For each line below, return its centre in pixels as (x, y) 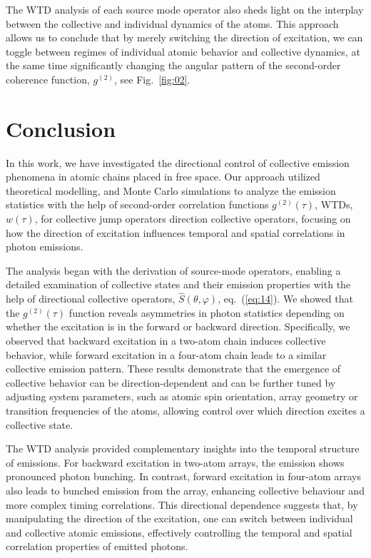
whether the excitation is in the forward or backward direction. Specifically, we (178, 326)
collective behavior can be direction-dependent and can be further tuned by (171, 382)
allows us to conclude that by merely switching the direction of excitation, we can (184, 37)
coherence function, (48, 79)
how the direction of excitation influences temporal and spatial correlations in (176, 232)
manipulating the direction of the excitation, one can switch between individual (179, 518)
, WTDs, (334, 204)
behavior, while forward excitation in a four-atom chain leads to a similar (166, 354)
